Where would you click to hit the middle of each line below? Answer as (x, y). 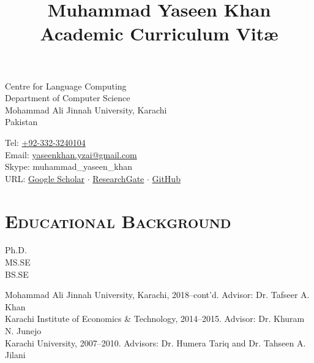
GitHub (166, 178)
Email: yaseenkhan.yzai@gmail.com (71, 154)
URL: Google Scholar (45, 178)
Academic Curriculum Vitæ (159, 33)
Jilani (15, 355)
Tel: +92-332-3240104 (45, 142)
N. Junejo (23, 331)
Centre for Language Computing (66, 86)
